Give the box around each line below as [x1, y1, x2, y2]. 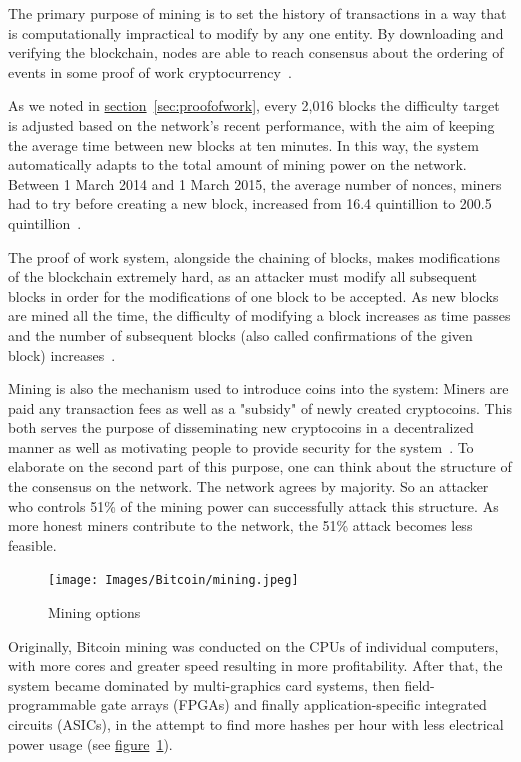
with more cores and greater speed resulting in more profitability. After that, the [8, 655, 503, 676]
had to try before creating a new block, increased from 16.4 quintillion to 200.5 [8, 193, 492, 214]
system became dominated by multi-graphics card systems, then [8, 674, 400, 695]
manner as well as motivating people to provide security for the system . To [8, 436, 474, 457]
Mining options [48, 602, 141, 623]
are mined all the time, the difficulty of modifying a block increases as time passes [8, 305, 511, 326]
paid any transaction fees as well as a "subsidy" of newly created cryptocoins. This [8, 397, 512, 418]
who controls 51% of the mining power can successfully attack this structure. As [8, 495, 499, 516]
